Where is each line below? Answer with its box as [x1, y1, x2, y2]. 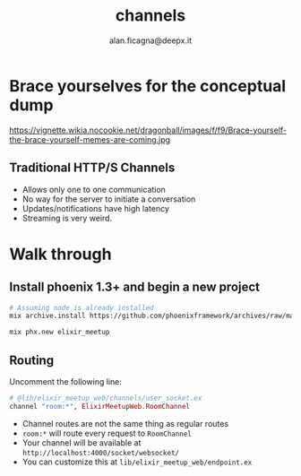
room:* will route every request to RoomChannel [21, 428, 193, 438]
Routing [9, 352, 55, 368]
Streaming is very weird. [21, 212, 113, 223]
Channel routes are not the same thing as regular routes [21, 418, 229, 428]
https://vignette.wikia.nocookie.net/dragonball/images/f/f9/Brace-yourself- [9, 125, 288, 135]
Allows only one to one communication [21, 184, 166, 195]
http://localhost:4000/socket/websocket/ [21, 448, 179, 457]
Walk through [9, 244, 112, 264]
